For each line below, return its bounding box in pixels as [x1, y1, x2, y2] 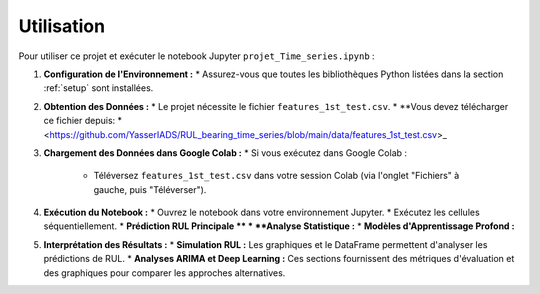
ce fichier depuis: [43, 115, 116, 127]
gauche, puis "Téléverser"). [93, 183, 207, 195]
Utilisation [18, 15, 105, 37]
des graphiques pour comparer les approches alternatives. [43, 266, 286, 279]
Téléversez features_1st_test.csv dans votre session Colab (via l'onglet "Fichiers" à [93, 170, 460, 182]
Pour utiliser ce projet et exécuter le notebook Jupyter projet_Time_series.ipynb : [18, 50, 375, 62]
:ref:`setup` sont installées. [43, 82, 154, 94]
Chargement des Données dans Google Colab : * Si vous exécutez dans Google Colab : [43, 146, 408, 159]
